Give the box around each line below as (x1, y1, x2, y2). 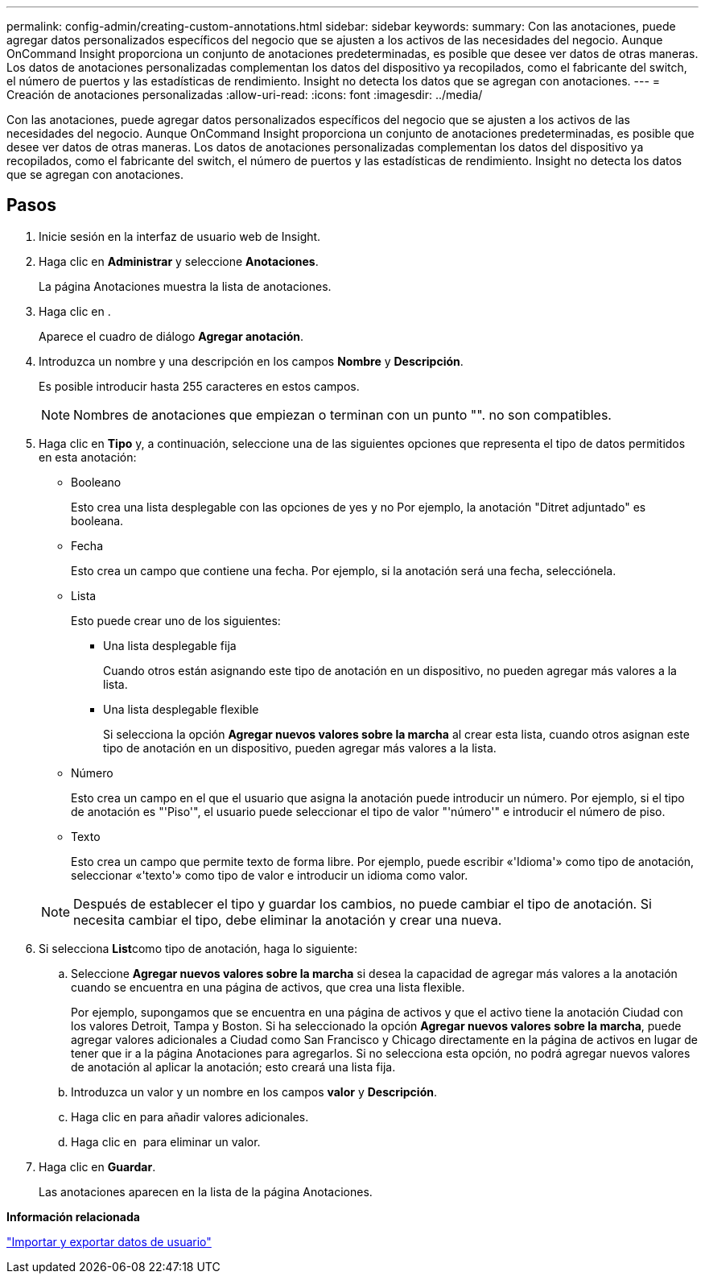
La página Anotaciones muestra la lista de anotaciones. (39, 279, 332, 293)
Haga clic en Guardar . (39, 1159, 156, 1174)
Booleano (71, 474, 122, 489)
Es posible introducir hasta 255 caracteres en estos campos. (39, 379, 360, 393)
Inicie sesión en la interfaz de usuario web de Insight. (39, 229, 321, 243)
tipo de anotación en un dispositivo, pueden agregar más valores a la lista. (103, 740, 497, 755)
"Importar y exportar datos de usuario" (6, 1234, 212, 1249)
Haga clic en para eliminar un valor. (71, 1134, 261, 1149)
